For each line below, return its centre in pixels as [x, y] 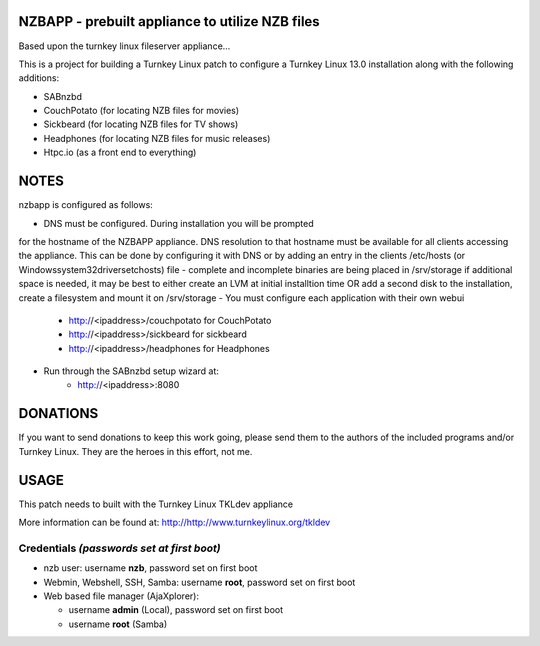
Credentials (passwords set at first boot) [119, 548]
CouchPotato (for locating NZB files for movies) [141, 111]
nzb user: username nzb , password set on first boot [150, 568]
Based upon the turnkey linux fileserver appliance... [124, 46]
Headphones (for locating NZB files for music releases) [157, 138]
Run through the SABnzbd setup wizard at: [131, 371]
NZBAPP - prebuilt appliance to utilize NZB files [169, 21]
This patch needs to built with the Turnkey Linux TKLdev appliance [156, 504]
